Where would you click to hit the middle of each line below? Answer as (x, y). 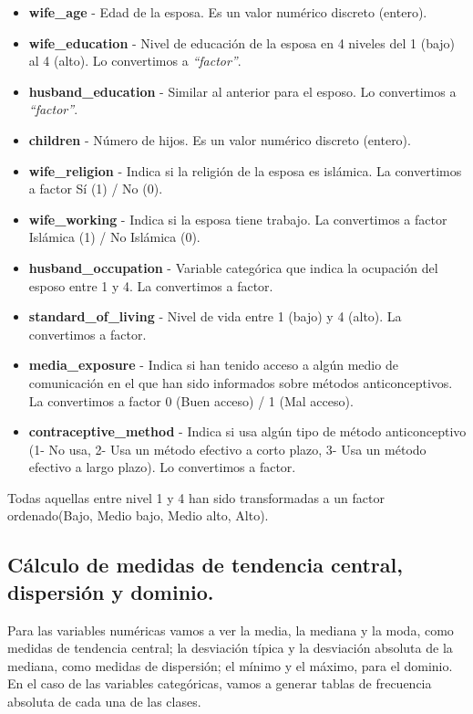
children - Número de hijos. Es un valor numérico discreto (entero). (220, 139)
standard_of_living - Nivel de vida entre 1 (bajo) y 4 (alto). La (215, 316)
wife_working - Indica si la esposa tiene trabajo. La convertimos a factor (238, 219)
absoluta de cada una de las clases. (104, 702)
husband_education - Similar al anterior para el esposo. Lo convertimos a (242, 91)
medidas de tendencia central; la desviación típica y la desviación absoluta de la (230, 648)
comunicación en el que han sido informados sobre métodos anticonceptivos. (241, 382)
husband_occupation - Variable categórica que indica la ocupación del (233, 267)
